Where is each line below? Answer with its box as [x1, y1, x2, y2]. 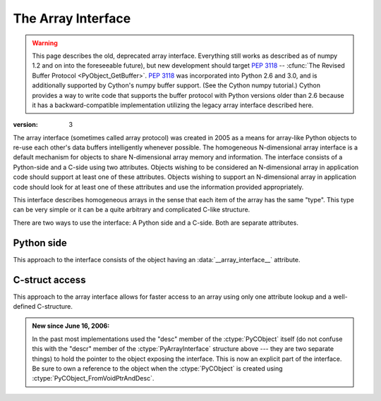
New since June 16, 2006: [32, 321, 110, 331]
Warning [32, 39, 58, 47]
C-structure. [37, 302, 73, 310]
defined [13, 302, 36, 310]
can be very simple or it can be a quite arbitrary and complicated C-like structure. [13, 205, 250, 214]
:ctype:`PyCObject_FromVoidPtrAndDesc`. [32, 374, 155, 383]
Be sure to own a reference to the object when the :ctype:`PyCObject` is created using [32, 364, 283, 373]
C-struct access [13, 273, 86, 285]
